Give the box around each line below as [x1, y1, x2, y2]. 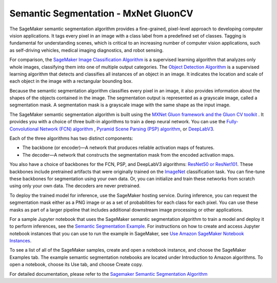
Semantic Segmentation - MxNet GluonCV [9, 8, 193, 19]
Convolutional [9, 126, 39, 132]
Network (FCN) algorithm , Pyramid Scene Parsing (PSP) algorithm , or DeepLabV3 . [39, 126, 215, 132]
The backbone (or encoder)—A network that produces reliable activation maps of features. [22, 144, 215, 151]
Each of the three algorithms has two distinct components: [9, 135, 133, 141]
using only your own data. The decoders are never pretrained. [9, 183, 141, 189]
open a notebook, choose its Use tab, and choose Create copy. [9, 261, 143, 268]
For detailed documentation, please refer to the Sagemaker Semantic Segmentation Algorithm [9, 271, 208, 277]
